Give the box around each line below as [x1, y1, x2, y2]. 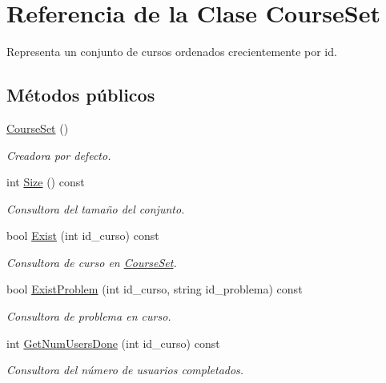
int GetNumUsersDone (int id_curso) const [6, 334, 220, 351]
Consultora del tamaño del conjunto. [6, 200, 185, 217]
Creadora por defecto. [6, 146, 111, 163]
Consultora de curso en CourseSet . [6, 253, 177, 270]
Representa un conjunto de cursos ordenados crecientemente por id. [6, 43, 337, 60]
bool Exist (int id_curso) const [6, 227, 159, 244]
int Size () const [6, 174, 85, 190]
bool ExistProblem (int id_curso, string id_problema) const [6, 281, 303, 297]
